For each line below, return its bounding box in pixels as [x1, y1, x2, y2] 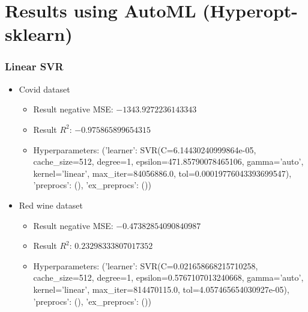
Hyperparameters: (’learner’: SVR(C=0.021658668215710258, [33, 259, 258, 272]
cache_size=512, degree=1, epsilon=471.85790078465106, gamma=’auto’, [33, 155, 304, 168]
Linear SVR [5, 59, 64, 74]
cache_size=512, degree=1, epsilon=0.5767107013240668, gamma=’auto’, [33, 271, 304, 284]
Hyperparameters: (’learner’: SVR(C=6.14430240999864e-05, [33, 143, 256, 156]
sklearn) [5, 22, 73, 46]
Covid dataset [19, 82, 70, 95]
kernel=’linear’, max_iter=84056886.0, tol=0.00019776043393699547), [33, 167, 292, 179]
